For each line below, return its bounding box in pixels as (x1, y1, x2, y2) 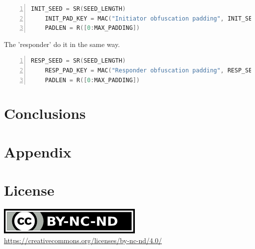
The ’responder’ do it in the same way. (4, 39, 120, 49)
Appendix (4, 141, 72, 161)
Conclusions (4, 103, 86, 123)
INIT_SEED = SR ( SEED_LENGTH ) (31, 5, 126, 12)
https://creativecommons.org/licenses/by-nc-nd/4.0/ (4, 235, 162, 245)
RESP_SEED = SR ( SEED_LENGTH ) (31, 57, 126, 65)
